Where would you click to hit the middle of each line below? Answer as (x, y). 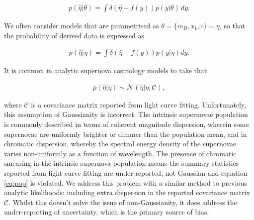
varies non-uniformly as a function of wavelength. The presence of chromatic (120, 153)
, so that (232, 26)
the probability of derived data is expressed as (74, 35)
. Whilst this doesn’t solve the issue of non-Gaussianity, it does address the (123, 202)
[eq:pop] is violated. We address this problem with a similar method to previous (126, 182)
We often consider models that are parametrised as (82, 26)
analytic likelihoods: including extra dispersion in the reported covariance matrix (127, 192)
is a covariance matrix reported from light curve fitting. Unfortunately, (139, 104)
